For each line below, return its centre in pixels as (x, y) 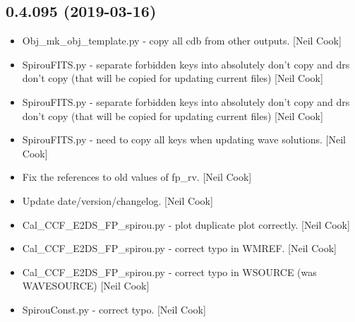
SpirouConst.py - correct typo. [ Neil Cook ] (114, 309)
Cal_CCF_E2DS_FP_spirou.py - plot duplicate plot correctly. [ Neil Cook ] (186, 224)
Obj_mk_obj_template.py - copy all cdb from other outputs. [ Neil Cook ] (182, 41)
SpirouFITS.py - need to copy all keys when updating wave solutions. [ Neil (184, 139)
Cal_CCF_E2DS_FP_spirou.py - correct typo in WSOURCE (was (169, 272)
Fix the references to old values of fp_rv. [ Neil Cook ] (137, 177)
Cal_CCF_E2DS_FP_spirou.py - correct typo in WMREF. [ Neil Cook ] (179, 248)
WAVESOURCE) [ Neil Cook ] (86, 286)
